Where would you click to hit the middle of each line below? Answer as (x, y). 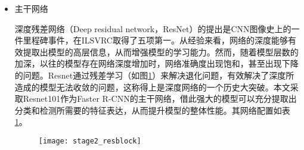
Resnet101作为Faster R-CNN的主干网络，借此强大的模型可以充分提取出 (160, 99)
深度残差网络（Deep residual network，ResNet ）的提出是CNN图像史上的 (153, 28)
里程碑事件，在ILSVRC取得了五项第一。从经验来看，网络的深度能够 (155, 40)
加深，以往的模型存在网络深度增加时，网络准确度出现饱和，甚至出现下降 (156, 63)
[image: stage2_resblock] (90, 141)
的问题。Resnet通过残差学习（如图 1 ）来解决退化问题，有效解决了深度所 (154, 75)
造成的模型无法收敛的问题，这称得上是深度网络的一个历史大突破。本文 (152, 87)
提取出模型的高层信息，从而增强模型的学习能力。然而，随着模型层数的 (161, 51)
